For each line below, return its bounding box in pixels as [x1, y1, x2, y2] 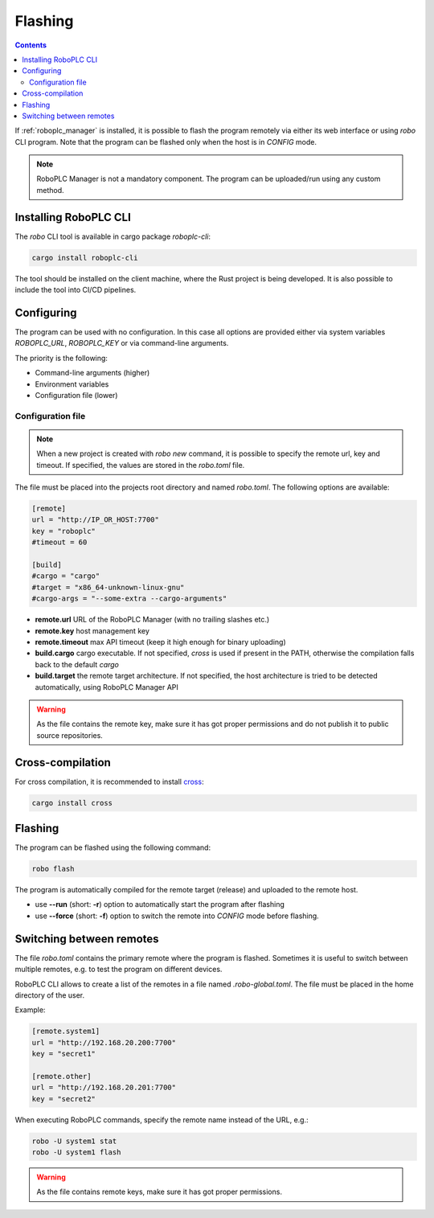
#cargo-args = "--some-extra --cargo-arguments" [31, 594, 227, 603]
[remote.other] [31, 1072, 92, 1081]
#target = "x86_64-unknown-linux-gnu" [31, 583, 185, 592]
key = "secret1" [31, 1049, 96, 1059]
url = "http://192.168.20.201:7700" [31, 1083, 177, 1093]
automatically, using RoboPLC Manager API [35, 682, 178, 691]
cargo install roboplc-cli [31, 253, 138, 262]
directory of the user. [14, 990, 85, 1000]
